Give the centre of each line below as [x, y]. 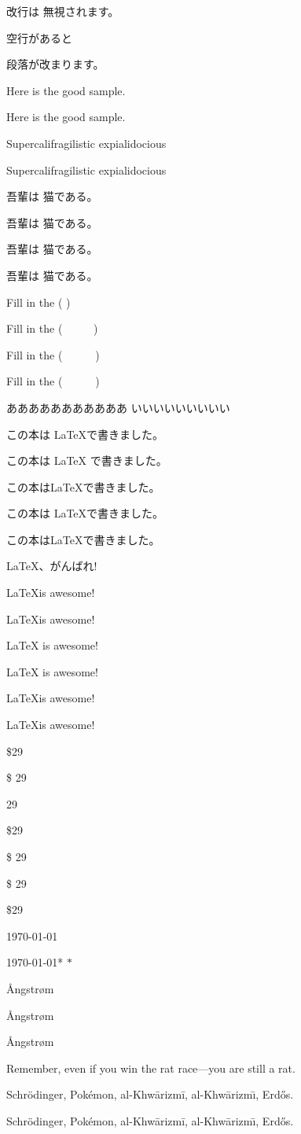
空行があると [39, 37]
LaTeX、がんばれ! [52, 566]
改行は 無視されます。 [63, 11]
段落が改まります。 [55, 64]
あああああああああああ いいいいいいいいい [118, 407]
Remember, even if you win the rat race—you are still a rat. [151, 1068]
